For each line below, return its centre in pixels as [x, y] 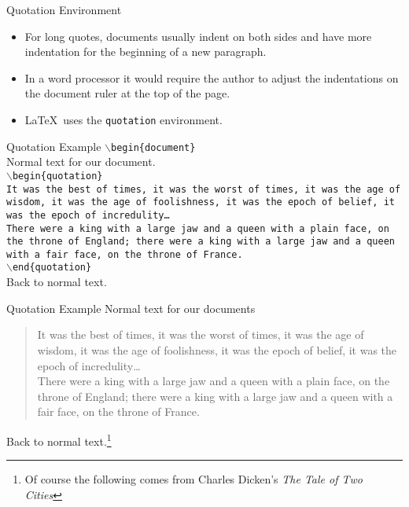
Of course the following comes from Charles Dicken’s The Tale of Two [193, 479]
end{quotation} [52, 268]
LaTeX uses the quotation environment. [123, 119]
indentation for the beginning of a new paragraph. [146, 51]
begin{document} [153, 147]
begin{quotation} [57, 176]
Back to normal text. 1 [59, 439]
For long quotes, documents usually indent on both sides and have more [198, 36]
